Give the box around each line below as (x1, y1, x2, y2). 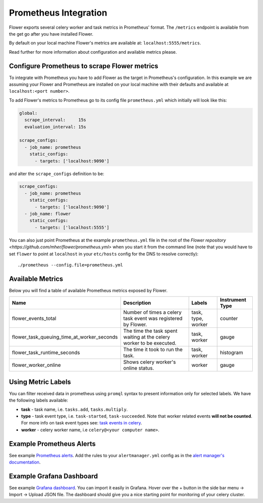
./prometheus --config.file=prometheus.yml (18, 262, 123, 268)
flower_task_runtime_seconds (12, 349, 80, 356)
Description (123, 300, 151, 306)
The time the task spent (123, 327, 178, 334)
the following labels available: (9, 398, 68, 403)
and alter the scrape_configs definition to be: (9, 171, 104, 177)
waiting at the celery (123, 334, 170, 341)
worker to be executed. (123, 340, 177, 346)
